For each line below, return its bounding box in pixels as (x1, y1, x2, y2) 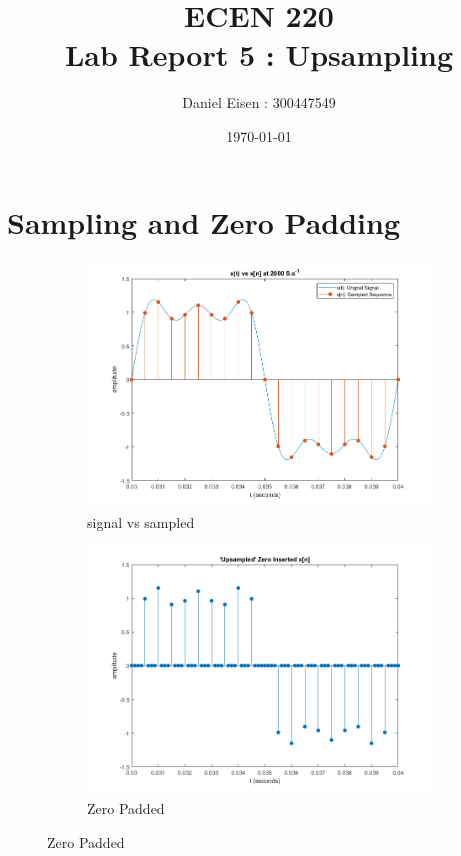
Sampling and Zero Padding (7, 201, 401, 242)
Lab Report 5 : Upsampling (64, 34, 454, 75)
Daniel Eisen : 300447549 (182, 92, 336, 113)
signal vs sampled (87, 511, 195, 532)
